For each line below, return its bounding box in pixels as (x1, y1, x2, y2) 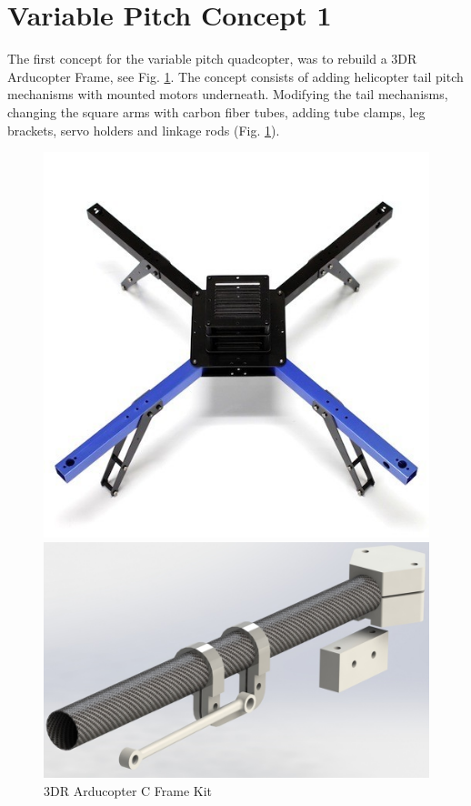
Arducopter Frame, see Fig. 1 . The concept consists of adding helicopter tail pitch (7, 66, 464, 86)
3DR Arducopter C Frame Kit (44, 781, 213, 800)
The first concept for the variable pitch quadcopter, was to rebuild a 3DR (7, 49, 417, 68)
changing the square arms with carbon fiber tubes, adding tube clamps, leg (7, 102, 426, 121)
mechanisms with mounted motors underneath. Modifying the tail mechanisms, (7, 85, 448, 104)
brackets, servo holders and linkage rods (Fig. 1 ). (7, 120, 280, 139)
